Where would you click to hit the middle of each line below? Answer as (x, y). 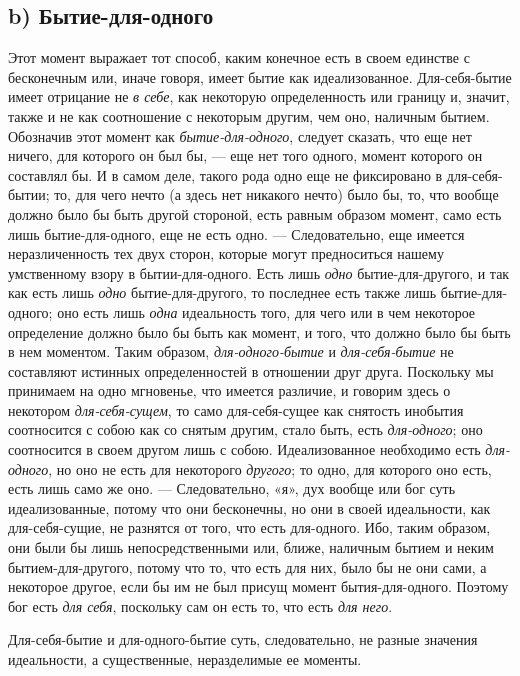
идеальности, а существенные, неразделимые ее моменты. (185, 659)
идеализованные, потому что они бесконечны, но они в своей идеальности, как (249, 507)
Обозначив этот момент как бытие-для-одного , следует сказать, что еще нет (240, 135)
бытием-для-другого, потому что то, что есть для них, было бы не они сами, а (247, 566)
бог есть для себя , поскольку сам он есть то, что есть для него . (200, 605)
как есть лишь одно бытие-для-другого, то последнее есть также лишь (222, 292)
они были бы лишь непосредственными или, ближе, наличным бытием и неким (251, 547)
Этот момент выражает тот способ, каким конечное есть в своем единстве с (239, 57)
